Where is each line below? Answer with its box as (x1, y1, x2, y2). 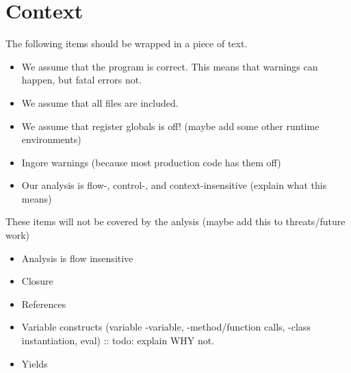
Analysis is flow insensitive (21, 250, 133, 265)
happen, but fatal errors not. (21, 73, 142, 87)
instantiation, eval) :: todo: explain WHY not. (21, 333, 215, 348)
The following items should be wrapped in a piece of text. (5, 36, 248, 51)
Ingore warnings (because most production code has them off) (21, 155, 281, 169)
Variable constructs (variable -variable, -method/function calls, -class (21, 320, 311, 334)
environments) (21, 132, 81, 146)
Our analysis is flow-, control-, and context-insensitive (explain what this (21, 178, 327, 192)
